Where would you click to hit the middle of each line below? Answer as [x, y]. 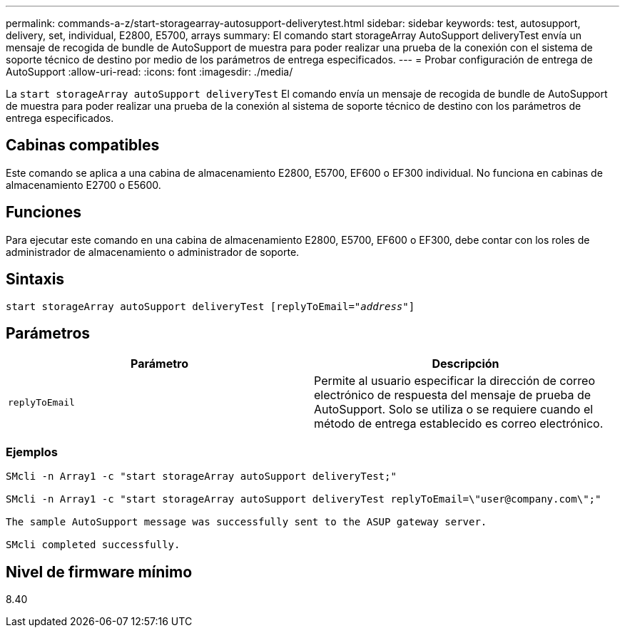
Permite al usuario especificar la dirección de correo [455, 381]
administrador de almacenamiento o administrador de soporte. [153, 252]
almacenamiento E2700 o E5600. [83, 185]
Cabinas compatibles [83, 145]
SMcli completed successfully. [93, 545]
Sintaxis [35, 279]
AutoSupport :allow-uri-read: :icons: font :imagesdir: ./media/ [149, 72]
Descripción [466, 364]
